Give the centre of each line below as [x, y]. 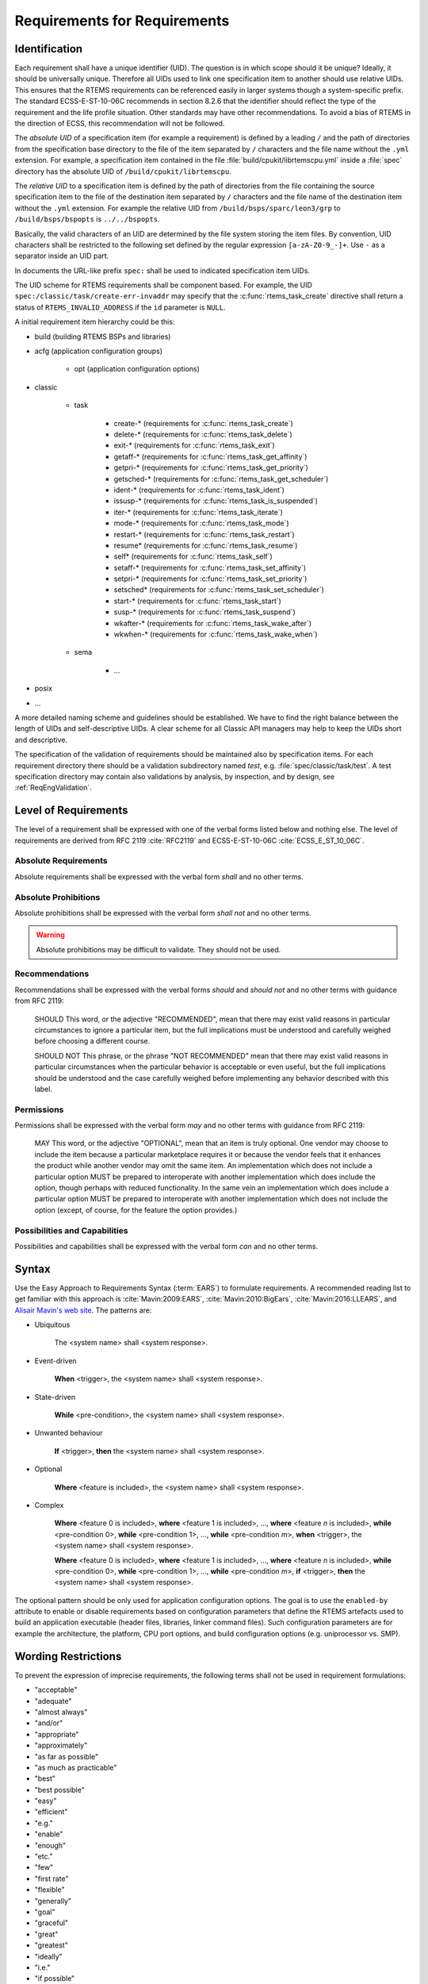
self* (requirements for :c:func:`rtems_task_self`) [193, 556]
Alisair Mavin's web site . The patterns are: [83, 1310]
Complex [49, 1505]
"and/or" [49, 1723]
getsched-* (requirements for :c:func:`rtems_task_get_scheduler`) [221, 479]
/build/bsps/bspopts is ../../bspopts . [87, 219]
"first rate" [52, 1878]
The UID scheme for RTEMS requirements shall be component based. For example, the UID [164, 285]
